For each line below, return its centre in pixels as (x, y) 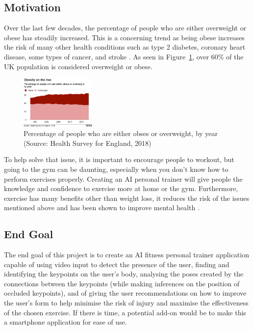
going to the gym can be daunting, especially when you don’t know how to (116, 169)
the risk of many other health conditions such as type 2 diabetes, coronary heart (125, 47)
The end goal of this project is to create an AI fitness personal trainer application (126, 255)
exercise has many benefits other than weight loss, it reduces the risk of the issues (127, 198)
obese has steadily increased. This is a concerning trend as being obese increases (124, 37)
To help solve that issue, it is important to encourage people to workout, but (119, 159)
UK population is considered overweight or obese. (78, 66)
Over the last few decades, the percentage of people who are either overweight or (125, 28)
